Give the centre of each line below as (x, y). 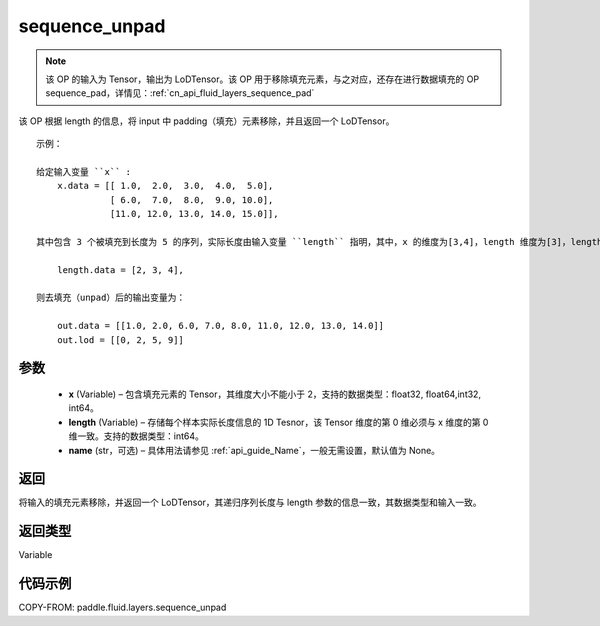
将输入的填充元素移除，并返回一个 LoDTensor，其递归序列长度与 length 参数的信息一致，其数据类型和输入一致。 (250, 502)
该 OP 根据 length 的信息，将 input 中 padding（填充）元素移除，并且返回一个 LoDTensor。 (206, 121)
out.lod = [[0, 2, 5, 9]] (120, 339)
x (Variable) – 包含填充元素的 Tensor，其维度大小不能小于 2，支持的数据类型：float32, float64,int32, (275, 394)
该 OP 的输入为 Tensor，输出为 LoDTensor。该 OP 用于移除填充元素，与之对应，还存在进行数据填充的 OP (262, 79)
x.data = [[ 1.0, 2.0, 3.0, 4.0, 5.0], (165, 186)
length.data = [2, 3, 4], (120, 269)
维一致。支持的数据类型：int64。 (136, 436)
